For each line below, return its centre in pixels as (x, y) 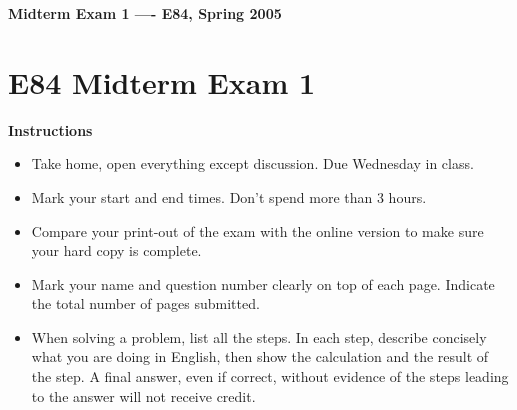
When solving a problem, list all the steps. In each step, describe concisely (259, 336)
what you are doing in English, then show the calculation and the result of (260, 356)
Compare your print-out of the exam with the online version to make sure (257, 230)
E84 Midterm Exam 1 (162, 81)
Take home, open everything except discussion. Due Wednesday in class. (252, 163)
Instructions (50, 129)
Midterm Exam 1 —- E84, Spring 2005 (145, 13)
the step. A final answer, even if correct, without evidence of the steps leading (270, 376)
